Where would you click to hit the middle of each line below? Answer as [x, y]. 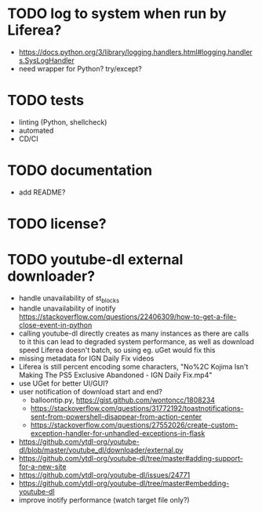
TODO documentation [80, 171]
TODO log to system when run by [117, 14]
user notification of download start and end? [90, 391]
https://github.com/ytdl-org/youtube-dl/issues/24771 [104, 474]
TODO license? [57, 223]
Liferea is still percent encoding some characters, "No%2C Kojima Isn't [133, 366]
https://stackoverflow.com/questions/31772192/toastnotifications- [137, 408]
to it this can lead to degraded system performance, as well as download [136, 341]
